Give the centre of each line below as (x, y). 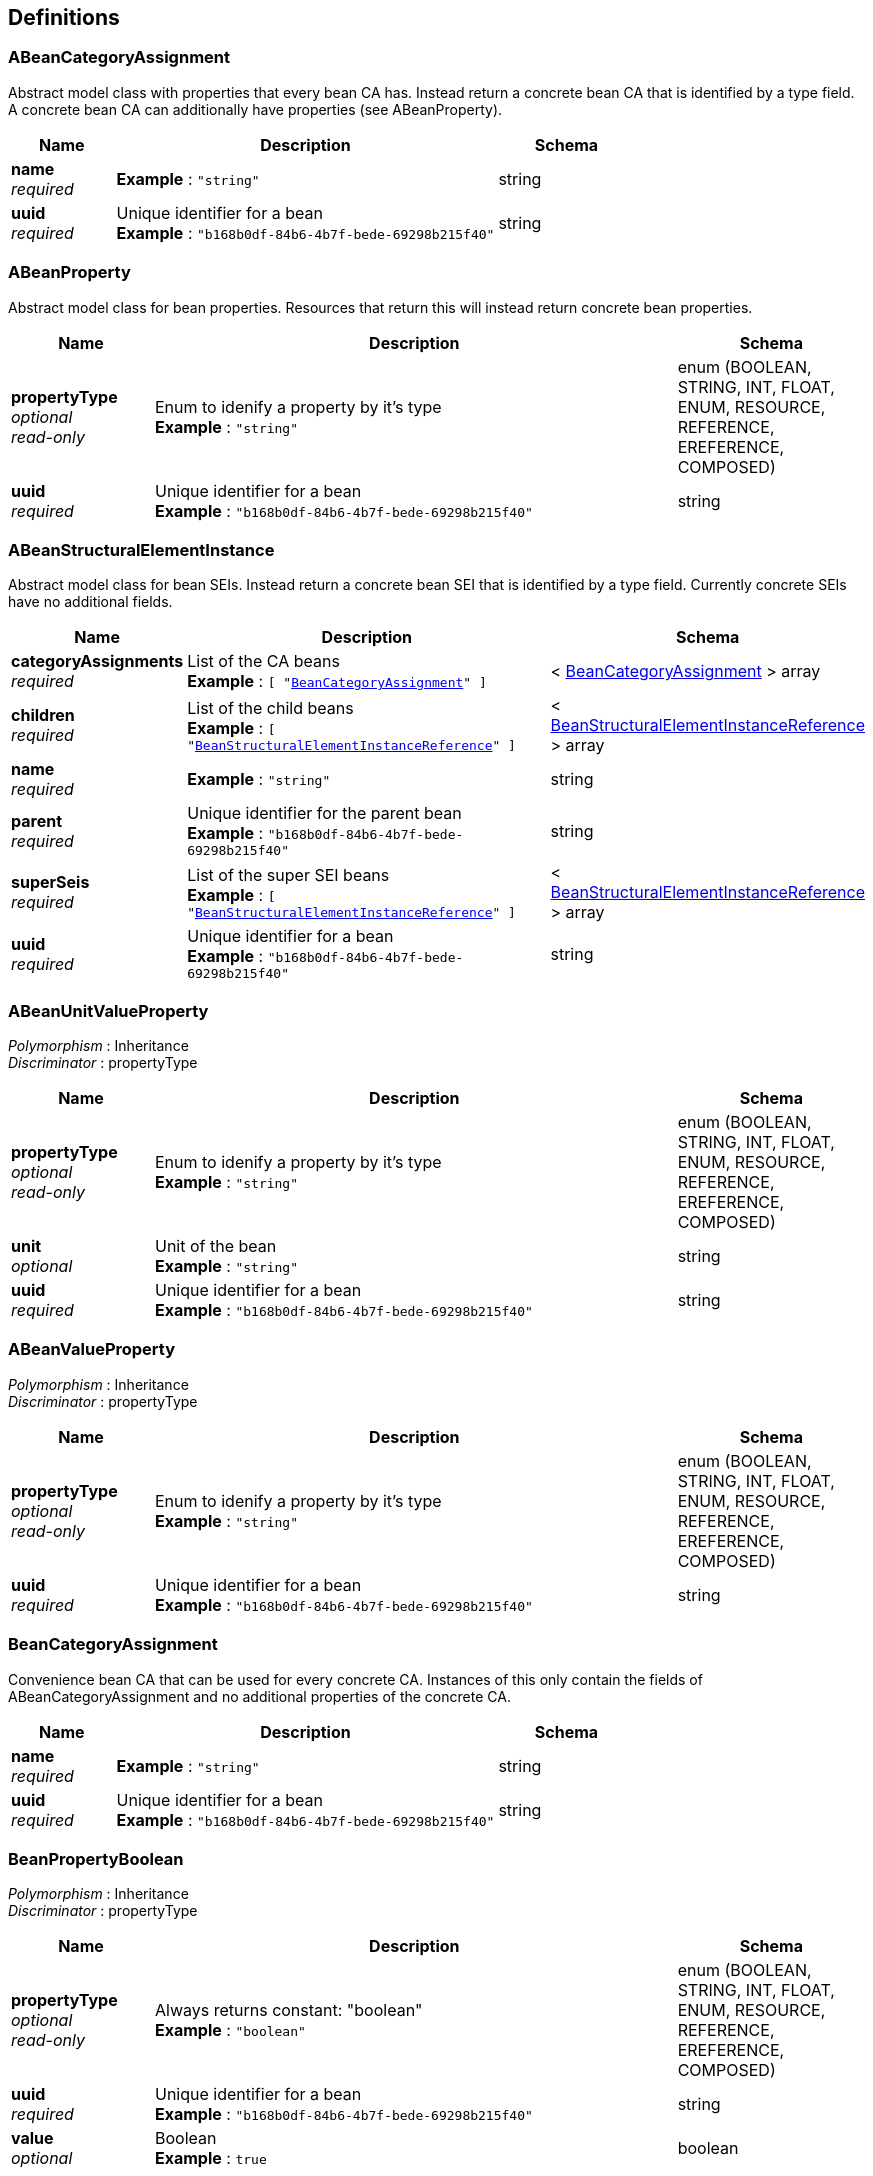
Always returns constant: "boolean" (288, 2010)
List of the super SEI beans (288, 874)
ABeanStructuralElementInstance (141, 549)
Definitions (64, 17)
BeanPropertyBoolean (96, 1858)
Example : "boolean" (230, 2030)
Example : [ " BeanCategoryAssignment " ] (337, 681)
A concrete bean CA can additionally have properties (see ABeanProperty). (255, 109)
